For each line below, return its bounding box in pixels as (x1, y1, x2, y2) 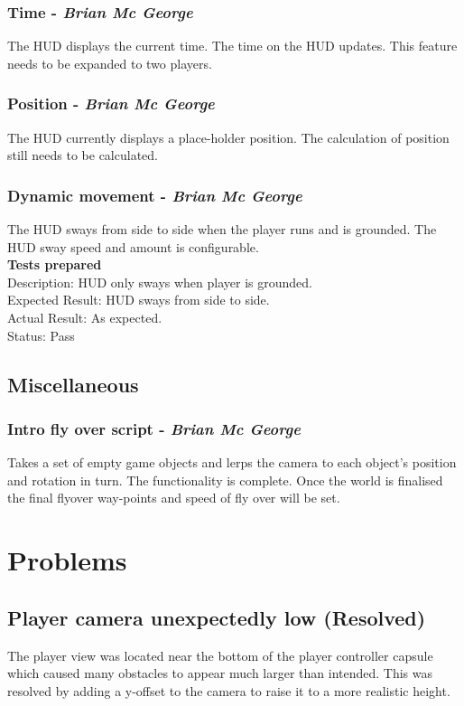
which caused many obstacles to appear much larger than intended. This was (7, 664, 433, 682)
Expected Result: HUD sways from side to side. (7, 290, 270, 309)
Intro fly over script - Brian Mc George (7, 417, 301, 439)
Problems (7, 541, 127, 579)
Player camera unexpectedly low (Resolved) (7, 603, 426, 631)
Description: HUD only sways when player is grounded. (7, 272, 312, 291)
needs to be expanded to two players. (7, 53, 212, 72)
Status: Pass (7, 325, 75, 344)
